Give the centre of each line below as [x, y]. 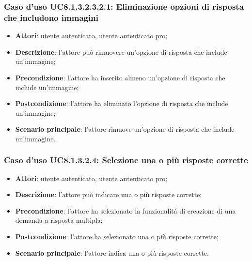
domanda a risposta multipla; [59, 220]
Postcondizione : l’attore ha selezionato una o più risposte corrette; [117, 237]
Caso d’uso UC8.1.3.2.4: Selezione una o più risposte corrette [126, 160]
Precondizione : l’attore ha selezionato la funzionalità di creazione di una [126, 210]
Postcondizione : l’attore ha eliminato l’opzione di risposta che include [122, 103]
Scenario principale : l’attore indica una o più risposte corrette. [112, 253]
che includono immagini [51, 17]
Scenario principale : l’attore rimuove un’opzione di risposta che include [125, 129]
